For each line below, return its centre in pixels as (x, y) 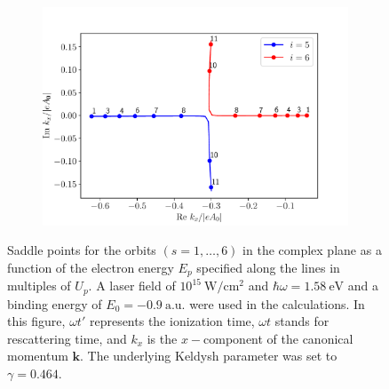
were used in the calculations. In (277, 303)
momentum (38, 356)
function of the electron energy (91, 267)
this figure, (36, 321)
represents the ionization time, (172, 321)
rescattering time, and (67, 338)
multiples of (39, 286)
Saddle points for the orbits (82, 250)
